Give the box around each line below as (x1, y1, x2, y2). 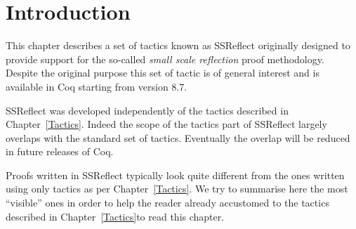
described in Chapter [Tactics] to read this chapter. (6, 209, 225, 223)
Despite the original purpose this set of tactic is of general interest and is (6, 65, 319, 80)
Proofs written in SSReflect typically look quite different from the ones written (6, 167, 345, 182)
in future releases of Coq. (6, 144, 114, 159)
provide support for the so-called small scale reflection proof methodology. (6, 51, 324, 66)
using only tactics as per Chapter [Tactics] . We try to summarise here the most (6, 181, 348, 196)
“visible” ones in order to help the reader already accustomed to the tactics (6, 195, 329, 210)
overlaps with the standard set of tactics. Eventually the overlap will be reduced (6, 130, 350, 145)
